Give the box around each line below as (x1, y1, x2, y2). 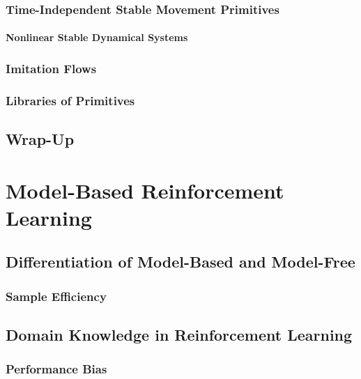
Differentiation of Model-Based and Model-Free (6, 251, 355, 272)
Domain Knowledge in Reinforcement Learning (6, 324, 353, 346)
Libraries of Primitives (6, 91, 135, 109)
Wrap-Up (6, 128, 75, 150)
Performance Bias (6, 360, 107, 378)
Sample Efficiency (6, 287, 107, 304)
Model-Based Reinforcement (6, 176, 284, 204)
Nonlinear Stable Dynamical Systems (6, 30, 188, 45)
